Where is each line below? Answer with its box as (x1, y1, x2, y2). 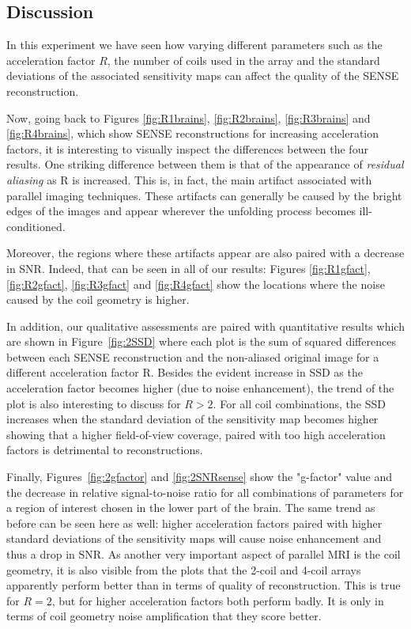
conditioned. (6, 218, 66, 234)
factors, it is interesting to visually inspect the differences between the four (6, 140, 368, 157)
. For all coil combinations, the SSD (213, 395, 386, 411)
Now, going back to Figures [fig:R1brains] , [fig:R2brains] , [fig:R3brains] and (6, 109, 371, 126)
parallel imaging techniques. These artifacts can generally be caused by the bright (6, 187, 402, 203)
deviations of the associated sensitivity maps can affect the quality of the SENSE (6, 67, 399, 84)
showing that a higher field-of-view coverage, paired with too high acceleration (6, 426, 386, 442)
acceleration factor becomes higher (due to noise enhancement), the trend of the (6, 380, 394, 396)
